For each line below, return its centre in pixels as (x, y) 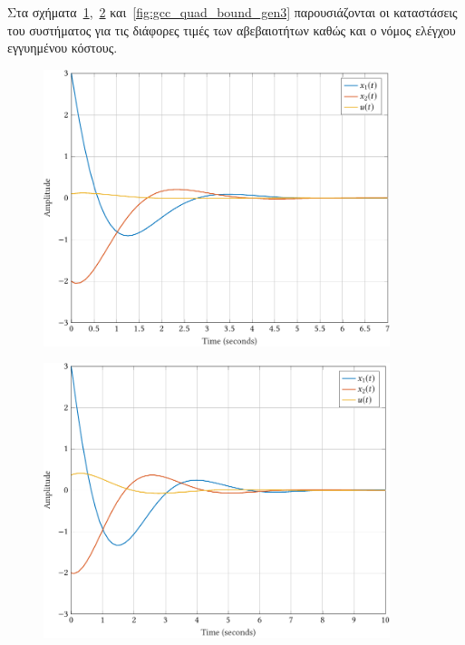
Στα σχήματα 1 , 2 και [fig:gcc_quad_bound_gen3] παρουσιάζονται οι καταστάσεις (232, 12)
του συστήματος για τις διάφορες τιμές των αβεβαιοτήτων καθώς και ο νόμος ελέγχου (232, 29)
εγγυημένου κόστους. (63, 48)
